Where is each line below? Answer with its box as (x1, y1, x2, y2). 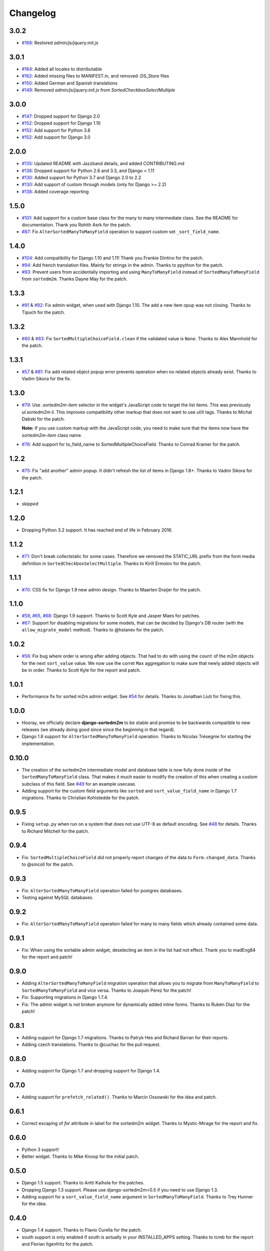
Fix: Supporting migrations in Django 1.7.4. (21, 994, 108, 1000)
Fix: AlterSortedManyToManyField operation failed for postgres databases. (21, 887, 183, 893)
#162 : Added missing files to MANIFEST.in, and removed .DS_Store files (21, 73, 169, 79)
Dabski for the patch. (21, 416, 65, 422)
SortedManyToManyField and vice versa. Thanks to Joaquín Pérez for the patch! (21, 987, 191, 993)
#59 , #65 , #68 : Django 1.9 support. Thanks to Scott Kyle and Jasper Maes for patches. (21, 613, 200, 619)
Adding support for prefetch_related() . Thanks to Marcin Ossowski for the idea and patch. (21, 1094, 217, 1100)
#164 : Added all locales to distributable (21, 66, 102, 72)
